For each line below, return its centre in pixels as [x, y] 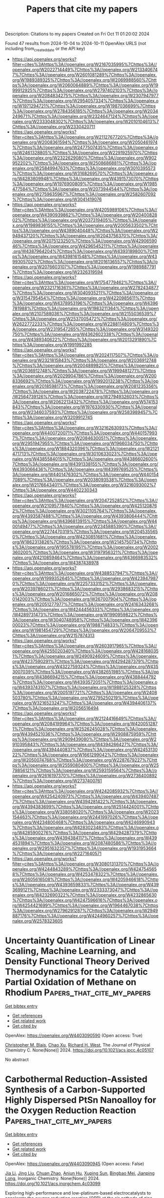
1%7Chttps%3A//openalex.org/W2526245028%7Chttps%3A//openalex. [85, 728]
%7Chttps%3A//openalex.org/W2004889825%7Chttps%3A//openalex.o [85, 365]
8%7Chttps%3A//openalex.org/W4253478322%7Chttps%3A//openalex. [85, 874]
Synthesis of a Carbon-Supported [75, 1090]
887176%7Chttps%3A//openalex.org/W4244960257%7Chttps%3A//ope [85, 916]
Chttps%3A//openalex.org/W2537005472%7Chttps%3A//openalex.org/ [85, 319]
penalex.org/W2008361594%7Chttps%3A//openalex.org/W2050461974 [85, 142]
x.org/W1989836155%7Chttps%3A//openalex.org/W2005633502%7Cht [85, 225]
